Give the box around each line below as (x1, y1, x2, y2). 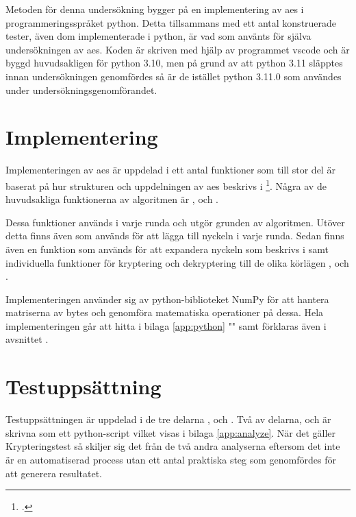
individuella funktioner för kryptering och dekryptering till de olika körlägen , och (5, 255, 349, 269)
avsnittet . (5, 332, 49, 346)
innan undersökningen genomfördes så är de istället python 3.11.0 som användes (5, 69, 342, 83)
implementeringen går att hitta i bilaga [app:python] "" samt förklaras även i (5, 318, 327, 333)
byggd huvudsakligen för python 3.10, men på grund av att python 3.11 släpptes (5, 56, 343, 70)
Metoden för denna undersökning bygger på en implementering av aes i (5, 2, 304, 16)
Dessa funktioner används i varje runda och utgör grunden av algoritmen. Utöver (5, 215, 345, 229)
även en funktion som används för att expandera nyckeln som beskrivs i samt (5, 241, 329, 256)
